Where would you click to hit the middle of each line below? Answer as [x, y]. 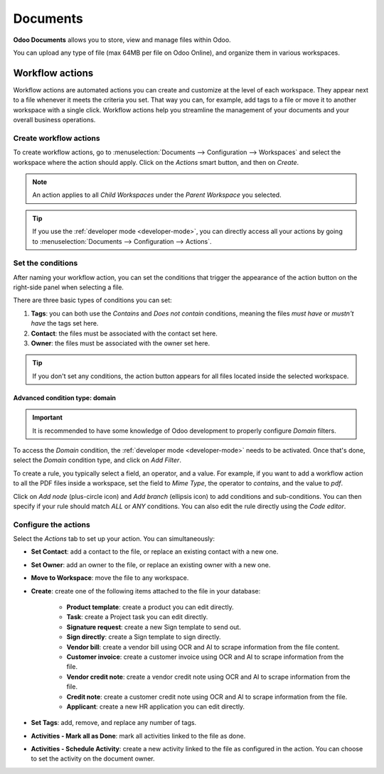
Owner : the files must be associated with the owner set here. [120, 343]
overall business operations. [54, 120]
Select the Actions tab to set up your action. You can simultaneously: [114, 539]
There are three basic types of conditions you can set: [92, 300]
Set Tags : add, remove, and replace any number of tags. [114, 723]
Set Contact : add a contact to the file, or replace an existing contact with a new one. [155, 552]
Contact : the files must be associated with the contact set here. [124, 333]
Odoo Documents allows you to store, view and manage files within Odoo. [122, 40]
